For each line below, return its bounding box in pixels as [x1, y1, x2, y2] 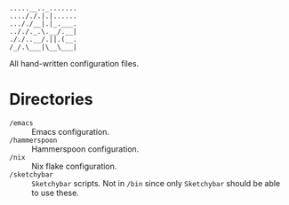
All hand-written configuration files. [9, 59, 140, 68]
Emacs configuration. [31, 126, 109, 137]
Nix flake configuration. [31, 161, 117, 171]
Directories [9, 90, 93, 110]
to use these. [31, 187, 80, 198]
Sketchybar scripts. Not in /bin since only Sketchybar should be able [31, 177, 281, 188]
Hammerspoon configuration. [31, 143, 140, 154]
